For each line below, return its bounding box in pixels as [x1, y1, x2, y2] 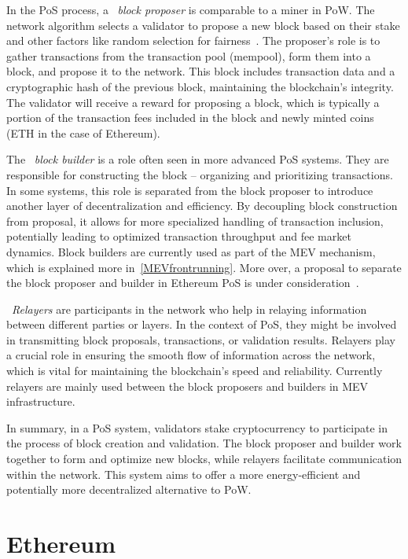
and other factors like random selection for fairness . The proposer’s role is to [6, 32, 380, 49]
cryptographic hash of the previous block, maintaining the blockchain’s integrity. [6, 78, 394, 94]
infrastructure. [6, 393, 75, 410]
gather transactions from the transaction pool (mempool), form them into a [6, 47, 371, 64]
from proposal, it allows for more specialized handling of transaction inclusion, [6, 212, 384, 229]
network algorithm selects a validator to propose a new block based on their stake [6, 17, 400, 33]
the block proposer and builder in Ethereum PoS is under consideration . [6, 274, 359, 291]
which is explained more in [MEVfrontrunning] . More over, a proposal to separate [6, 259, 402, 275]
